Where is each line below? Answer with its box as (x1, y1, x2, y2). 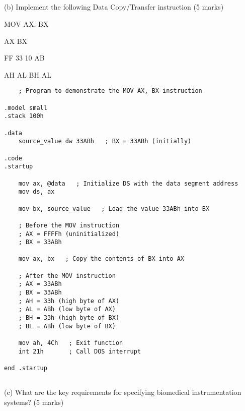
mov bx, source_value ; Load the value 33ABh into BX (18, 205, 210, 212)
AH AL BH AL (4, 69, 51, 80)
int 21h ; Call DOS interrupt (18, 347, 141, 355)
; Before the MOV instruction (18, 221, 120, 229)
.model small (4, 104, 47, 111)
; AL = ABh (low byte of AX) (18, 306, 116, 313)
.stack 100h (4, 112, 44, 120)
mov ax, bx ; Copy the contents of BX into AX (18, 255, 184, 263)
